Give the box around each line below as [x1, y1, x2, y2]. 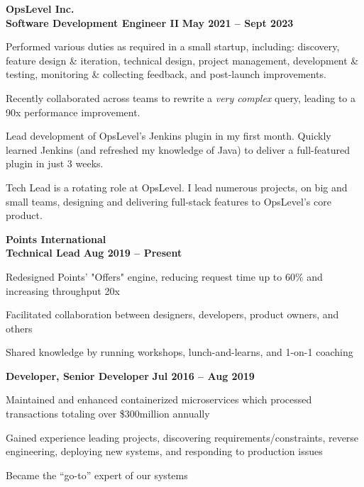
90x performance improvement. [6, 104, 140, 119]
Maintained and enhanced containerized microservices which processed [6, 392, 312, 407]
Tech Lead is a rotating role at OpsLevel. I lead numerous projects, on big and [6, 179, 348, 194]
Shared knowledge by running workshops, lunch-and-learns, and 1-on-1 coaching [6, 345, 353, 359]
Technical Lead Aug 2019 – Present [6, 245, 182, 260]
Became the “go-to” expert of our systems [6, 467, 188, 482]
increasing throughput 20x [6, 283, 120, 298]
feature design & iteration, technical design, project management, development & [6, 52, 359, 67]
